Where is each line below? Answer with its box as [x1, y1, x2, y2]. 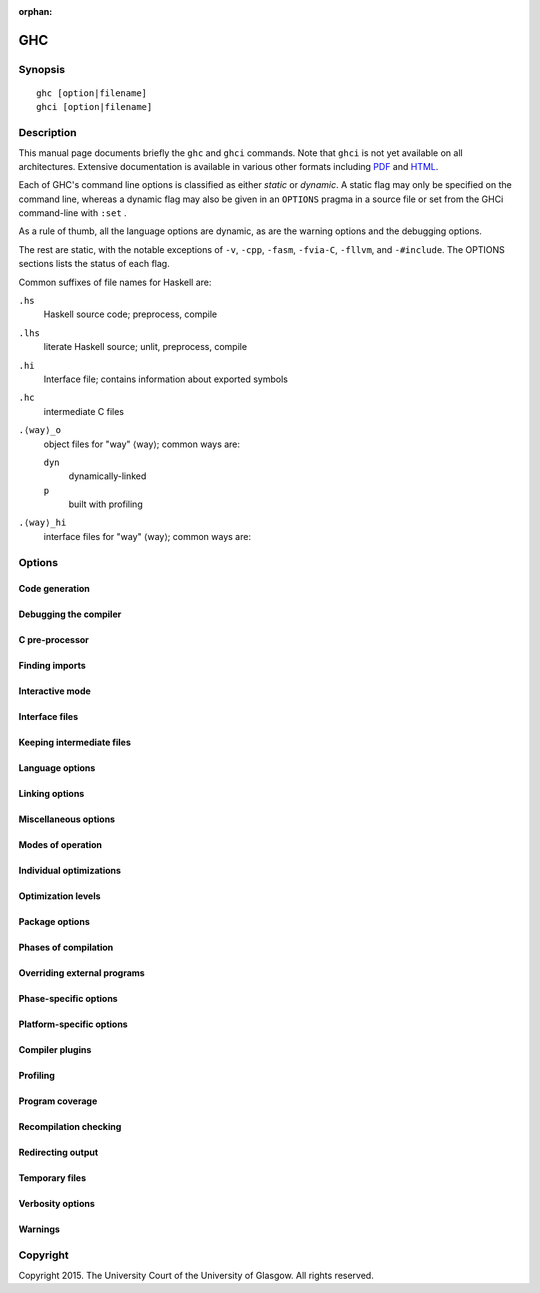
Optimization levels [18, 890, 101, 902]
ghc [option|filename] [36, 87, 148, 99]
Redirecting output [18, 1146, 99, 1159]
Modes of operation [18, 839, 103, 851]
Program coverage [18, 1095, 98, 1107]
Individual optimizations [18, 865, 122, 877]
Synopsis [18, 62, 65, 76]
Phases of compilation [18, 941, 114, 954]
